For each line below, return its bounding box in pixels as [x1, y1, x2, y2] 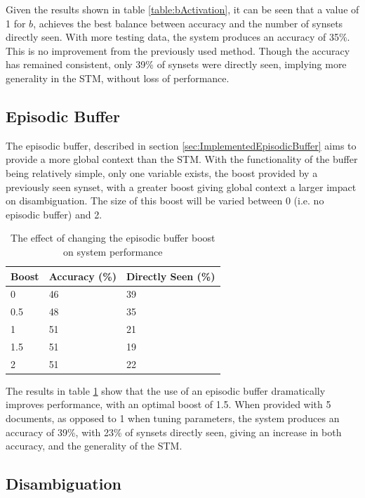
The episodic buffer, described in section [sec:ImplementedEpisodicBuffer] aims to [6, 138, 357, 152]
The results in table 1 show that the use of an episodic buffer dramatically [6, 383, 326, 398]
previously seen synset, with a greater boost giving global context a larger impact [6, 179, 357, 194]
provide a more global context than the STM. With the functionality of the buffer [6, 152, 358, 166]
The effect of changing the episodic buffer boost [11, 230, 215, 245]
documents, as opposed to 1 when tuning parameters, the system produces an [6, 411, 340, 426]
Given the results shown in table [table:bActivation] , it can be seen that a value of [6, 2, 359, 16]
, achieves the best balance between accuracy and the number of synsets [33, 15, 343, 30]
